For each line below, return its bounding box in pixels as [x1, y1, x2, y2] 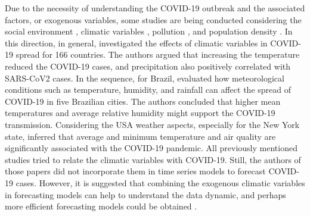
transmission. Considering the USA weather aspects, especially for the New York [5, 118, 300, 130]
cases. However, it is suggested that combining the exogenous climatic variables [15, 176, 305, 189]
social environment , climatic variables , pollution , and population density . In [5, 25, 293, 37]
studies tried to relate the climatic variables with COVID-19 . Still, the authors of [5, 153, 301, 165]
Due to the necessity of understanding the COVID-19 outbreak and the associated [5, 2, 305, 14]
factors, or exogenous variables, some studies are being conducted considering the [5, 13, 302, 26]
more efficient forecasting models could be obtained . [5, 200, 197, 212]
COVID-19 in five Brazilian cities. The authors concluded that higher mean [5, 95, 281, 107]
